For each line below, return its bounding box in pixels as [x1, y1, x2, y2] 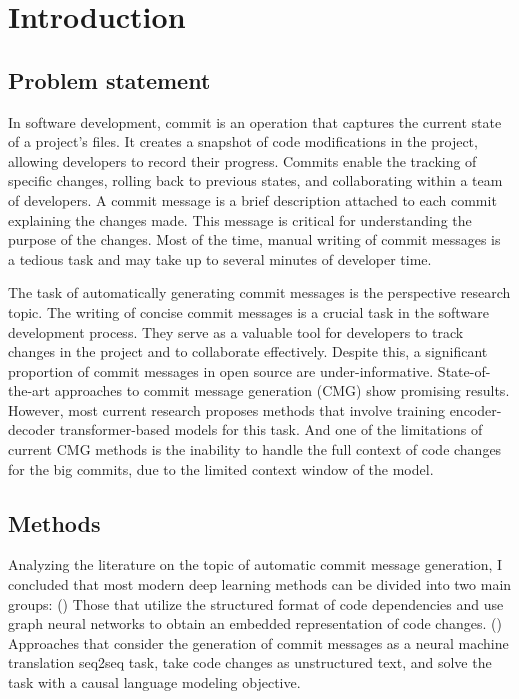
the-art [8, 380, 51, 401]
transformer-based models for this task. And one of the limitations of [59, 419, 483, 440]
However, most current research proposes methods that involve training [8, 399, 445, 420]
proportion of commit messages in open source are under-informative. [8, 360, 434, 381]
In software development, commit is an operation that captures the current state [8, 111, 502, 132]
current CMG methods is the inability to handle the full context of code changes [8, 439, 502, 460]
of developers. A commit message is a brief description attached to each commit [8, 189, 497, 210]
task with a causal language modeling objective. [8, 672, 301, 693]
